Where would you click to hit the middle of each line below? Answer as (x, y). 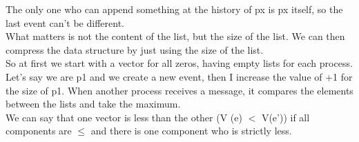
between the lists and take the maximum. (93, 104)
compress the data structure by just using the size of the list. (135, 49)
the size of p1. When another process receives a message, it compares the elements (179, 90)
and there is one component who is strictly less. (191, 131)
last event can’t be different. (65, 22)
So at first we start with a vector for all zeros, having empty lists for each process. (179, 63)
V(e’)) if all (285, 117)
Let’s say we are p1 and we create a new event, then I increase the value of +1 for (179, 76)
